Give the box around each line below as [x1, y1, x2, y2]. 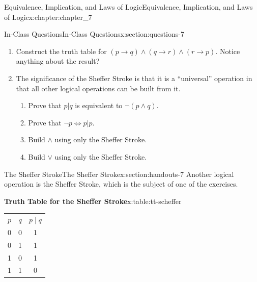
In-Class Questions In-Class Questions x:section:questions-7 [4, 29, 184, 39]
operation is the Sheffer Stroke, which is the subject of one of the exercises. [4, 178, 238, 189]
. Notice [215, 45, 240, 56]
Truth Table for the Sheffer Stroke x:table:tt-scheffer [4, 195, 182, 206]
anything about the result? [16, 56, 100, 66]
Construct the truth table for [16, 45, 107, 56]
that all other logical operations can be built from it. [16, 83, 181, 93]
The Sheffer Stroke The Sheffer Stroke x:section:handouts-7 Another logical [4, 168, 234, 179]
